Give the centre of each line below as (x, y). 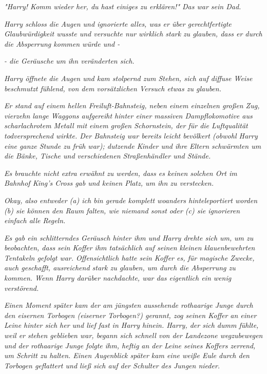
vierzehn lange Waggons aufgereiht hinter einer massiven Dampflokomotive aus (128, 115)
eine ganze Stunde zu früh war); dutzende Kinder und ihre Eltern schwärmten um (133, 145)
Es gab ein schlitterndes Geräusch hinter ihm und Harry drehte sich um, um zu (129, 237)
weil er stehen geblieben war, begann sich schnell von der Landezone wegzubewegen (133, 335)
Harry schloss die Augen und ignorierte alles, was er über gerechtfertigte (118, 23)
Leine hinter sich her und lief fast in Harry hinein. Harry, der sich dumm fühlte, (131, 325)
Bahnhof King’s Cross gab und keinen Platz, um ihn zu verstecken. (109, 183)
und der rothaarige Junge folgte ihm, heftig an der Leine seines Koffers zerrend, (130, 345)
